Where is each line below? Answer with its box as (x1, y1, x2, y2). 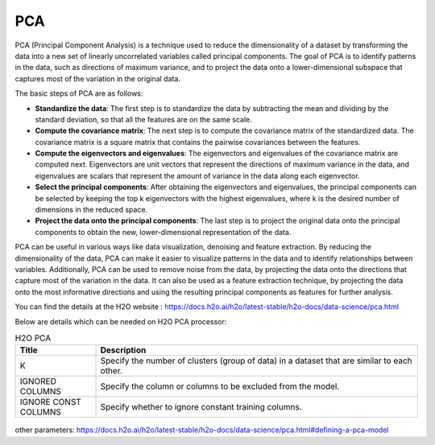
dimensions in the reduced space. (35, 205, 148, 215)
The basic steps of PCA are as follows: (14, 89, 143, 98)
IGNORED (19, 376, 56, 387)
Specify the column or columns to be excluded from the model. (100, 381, 340, 392)
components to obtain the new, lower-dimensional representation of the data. (35, 227, 292, 237)
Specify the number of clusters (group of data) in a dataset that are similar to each (100, 355, 412, 366)
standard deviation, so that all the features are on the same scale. (35, 114, 253, 124)
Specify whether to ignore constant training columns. (100, 402, 302, 413)
